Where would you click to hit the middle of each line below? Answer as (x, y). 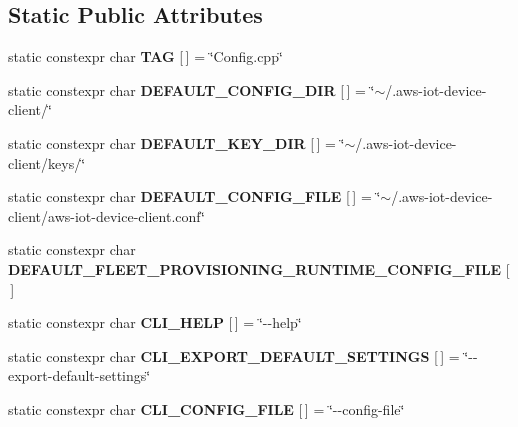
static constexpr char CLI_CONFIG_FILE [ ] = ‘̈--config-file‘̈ (206, 408)
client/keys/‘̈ (47, 162)
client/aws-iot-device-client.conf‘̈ (106, 215)
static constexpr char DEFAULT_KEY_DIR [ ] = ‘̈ (176, 142)
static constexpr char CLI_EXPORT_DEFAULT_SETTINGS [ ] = (234, 355)
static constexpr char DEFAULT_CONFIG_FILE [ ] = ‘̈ (194, 196)
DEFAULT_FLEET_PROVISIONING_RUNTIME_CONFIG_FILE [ (259, 268)
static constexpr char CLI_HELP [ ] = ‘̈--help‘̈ (155, 322)
